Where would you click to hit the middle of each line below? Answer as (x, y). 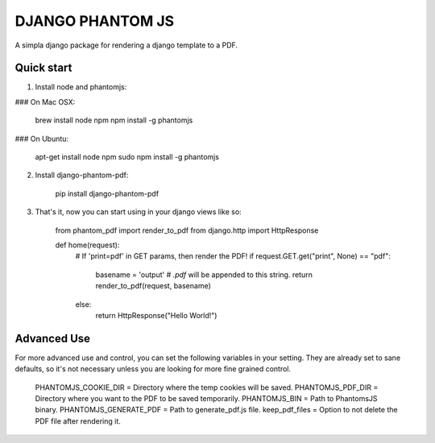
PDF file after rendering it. (78, 421)
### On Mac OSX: (45, 101)
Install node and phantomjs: (81, 87)
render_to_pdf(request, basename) (153, 286)
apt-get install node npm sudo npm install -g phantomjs (127, 157)
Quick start (43, 68)
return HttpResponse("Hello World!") (156, 315)
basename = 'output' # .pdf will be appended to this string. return (204, 275)
